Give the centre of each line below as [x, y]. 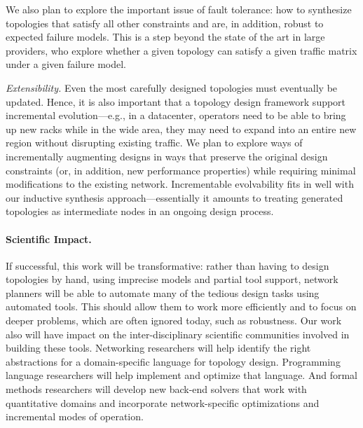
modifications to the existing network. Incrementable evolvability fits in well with [180, 184]
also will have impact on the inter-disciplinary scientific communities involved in [178, 334]
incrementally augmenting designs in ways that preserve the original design [167, 156]
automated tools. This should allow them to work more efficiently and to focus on [181, 306]
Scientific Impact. [49, 239]
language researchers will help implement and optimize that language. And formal [181, 375]
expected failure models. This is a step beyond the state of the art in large [165, 37]
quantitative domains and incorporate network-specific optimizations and [163, 402]
